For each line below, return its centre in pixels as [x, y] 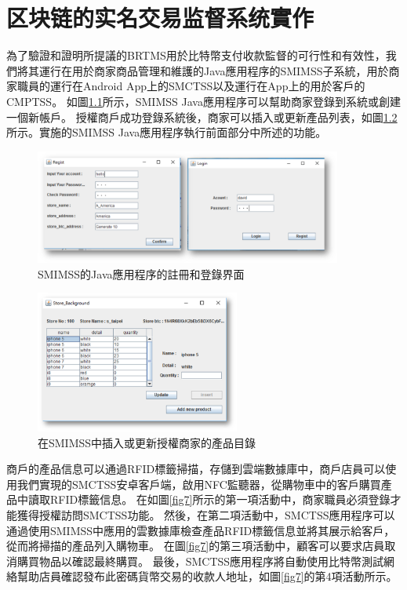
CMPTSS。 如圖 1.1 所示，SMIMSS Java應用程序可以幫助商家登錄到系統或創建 [203, 101]
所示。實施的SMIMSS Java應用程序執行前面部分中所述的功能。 [167, 132]
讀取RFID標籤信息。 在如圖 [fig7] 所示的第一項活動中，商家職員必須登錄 [209, 499]
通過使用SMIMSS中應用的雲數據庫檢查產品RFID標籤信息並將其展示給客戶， [201, 530]
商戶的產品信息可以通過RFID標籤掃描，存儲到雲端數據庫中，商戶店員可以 [196, 469]
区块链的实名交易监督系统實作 [160, 18]
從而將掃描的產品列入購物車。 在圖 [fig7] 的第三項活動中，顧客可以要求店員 [196, 546]
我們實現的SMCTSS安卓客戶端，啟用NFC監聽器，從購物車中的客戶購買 [199, 484]
